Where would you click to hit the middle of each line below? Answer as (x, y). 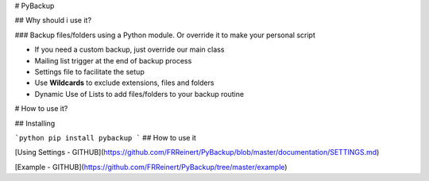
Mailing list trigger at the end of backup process (113, 60)
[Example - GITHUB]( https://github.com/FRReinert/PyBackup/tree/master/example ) (151, 167)
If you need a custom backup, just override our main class (129, 50)
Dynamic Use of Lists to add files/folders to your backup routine (139, 94)
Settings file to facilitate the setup (89, 71)
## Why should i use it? (53, 21)
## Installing (35, 123)
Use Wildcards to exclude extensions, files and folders (124, 83)
